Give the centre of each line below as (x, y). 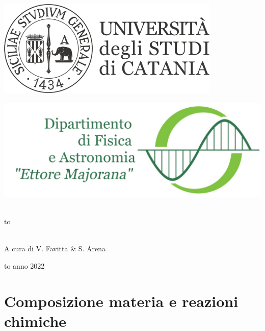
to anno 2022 (24, 265)
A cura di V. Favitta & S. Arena (55, 249)
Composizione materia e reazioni (121, 301)
